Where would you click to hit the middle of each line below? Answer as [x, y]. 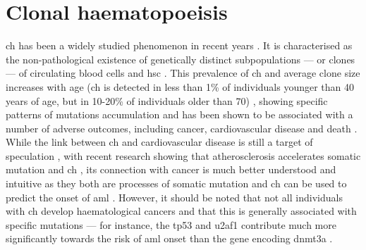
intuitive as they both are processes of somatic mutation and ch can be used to [176, 183]
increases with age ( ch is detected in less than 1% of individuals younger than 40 [180, 86]
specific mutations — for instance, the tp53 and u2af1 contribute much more [171, 224]
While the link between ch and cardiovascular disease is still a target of [159, 142]
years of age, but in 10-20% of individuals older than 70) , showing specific [167, 100]
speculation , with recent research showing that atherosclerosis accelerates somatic [183, 155]
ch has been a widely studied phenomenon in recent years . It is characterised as [179, 45]
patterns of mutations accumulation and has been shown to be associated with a [179, 114]
